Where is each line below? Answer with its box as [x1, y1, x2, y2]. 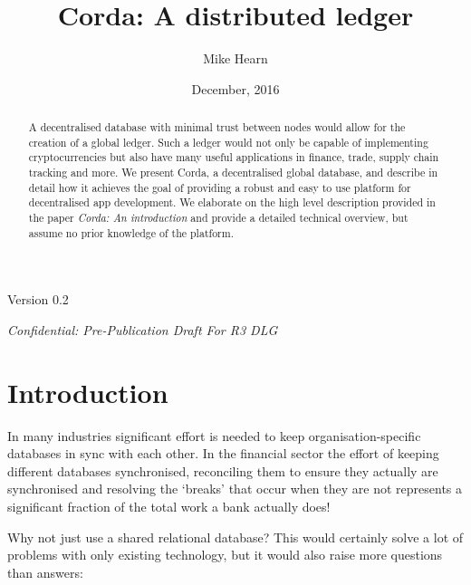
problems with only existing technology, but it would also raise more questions [7, 545, 443, 564]
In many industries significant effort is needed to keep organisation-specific [7, 426, 421, 445]
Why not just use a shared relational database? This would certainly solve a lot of [7, 527, 464, 546]
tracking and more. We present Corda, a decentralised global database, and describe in [28, 165, 438, 180]
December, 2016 [191, 79, 280, 98]
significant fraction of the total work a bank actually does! [7, 497, 331, 516]
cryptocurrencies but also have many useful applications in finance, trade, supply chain [28, 149, 439, 165]
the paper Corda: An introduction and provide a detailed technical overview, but [28, 210, 409, 225]
